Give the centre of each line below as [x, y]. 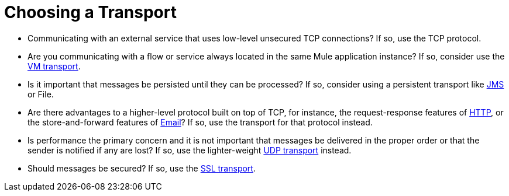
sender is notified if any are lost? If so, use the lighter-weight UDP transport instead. [190, 150]
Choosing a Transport [90, 12]
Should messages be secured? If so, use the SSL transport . [142, 168]
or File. [41, 94]
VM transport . [54, 66]
